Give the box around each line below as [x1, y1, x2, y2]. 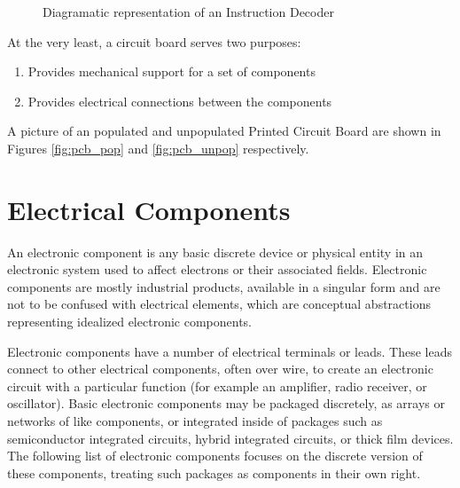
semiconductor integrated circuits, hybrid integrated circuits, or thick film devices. [7, 429, 454, 447]
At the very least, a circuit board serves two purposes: [7, 32, 301, 51]
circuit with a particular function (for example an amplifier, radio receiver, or [7, 376, 427, 395]
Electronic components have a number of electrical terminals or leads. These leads [7, 342, 452, 360]
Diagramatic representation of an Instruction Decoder [43, 3, 334, 20]
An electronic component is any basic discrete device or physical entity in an [7, 242, 423, 261]
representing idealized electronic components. [7, 312, 252, 331]
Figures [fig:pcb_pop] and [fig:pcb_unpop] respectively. [7, 138, 309, 157]
